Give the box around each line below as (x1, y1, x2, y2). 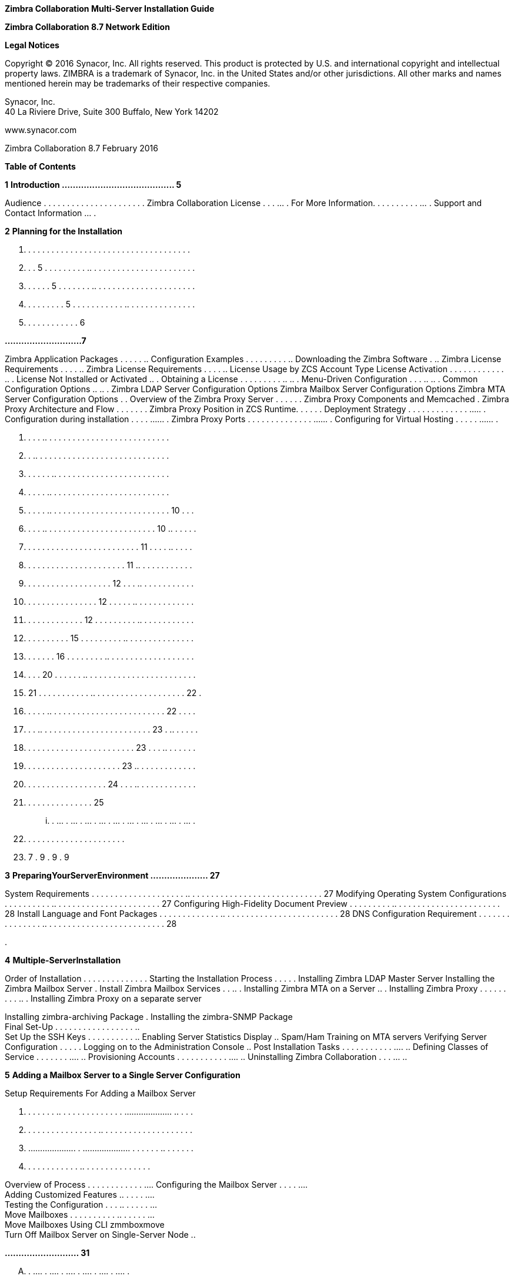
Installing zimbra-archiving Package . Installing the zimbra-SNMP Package (5, 1012, 293, 1022)
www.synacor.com (5, 125, 77, 135)
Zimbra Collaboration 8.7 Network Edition (5, 22, 170, 32)
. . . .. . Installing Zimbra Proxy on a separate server (5, 993, 202, 1003)
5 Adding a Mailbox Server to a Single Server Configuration (5, 1070, 241, 1080)
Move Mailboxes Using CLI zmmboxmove (5, 1220, 165, 1230)
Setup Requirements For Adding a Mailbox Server (5, 1088, 196, 1098)
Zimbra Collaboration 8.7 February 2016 (5, 143, 158, 153)
